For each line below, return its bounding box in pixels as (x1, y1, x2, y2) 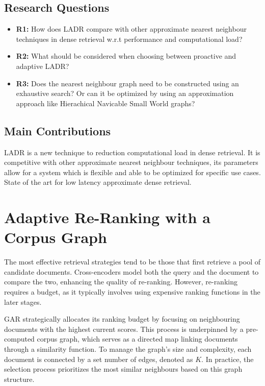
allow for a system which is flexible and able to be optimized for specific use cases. (4, 166, 261, 177)
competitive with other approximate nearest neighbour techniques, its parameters (4, 157, 258, 167)
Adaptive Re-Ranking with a (4, 207, 210, 228)
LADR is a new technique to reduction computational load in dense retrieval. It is (4, 147, 260, 157)
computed (4, 333, 35, 344)
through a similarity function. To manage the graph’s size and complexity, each (4, 344, 252, 354)
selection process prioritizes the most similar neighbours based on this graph (4, 364, 243, 374)
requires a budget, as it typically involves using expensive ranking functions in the (4, 286, 260, 297)
